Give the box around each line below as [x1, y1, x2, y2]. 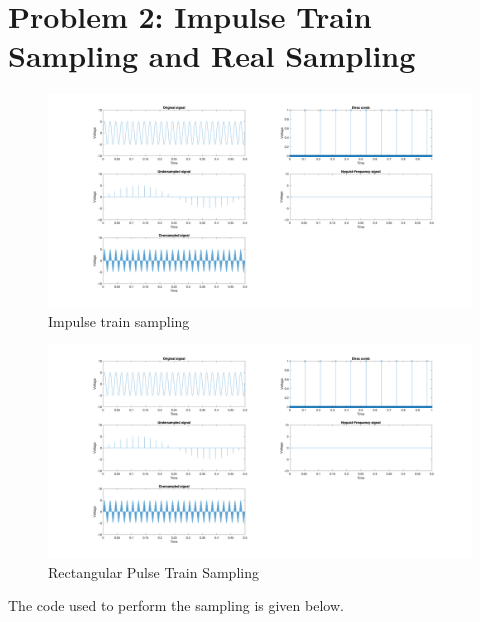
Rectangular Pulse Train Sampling [48, 561, 259, 582]
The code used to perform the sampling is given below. [8, 595, 344, 616]
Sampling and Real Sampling [8, 35, 416, 76]
